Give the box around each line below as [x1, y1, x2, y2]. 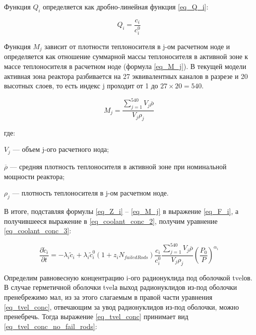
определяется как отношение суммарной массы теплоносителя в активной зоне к [4, 51, 248, 62]
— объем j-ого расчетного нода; [12, 144, 109, 154]
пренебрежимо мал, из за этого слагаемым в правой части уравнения [4, 292, 212, 302]
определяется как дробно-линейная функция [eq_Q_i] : [43, 1, 208, 11]
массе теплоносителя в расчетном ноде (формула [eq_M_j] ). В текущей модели [4, 61, 247, 71]
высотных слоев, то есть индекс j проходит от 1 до [4, 80, 158, 91]
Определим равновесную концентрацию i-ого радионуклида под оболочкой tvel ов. [4, 272, 253, 282]
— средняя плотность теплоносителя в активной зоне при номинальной [9, 161, 227, 171]
